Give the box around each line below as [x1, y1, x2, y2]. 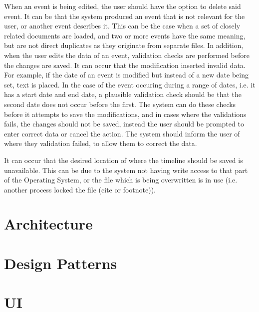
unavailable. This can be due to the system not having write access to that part [4, 164, 248, 175]
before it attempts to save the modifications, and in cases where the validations [4, 108, 247, 119]
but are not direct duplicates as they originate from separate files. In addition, [4, 40, 244, 50]
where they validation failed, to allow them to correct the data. [4, 138, 197, 148]
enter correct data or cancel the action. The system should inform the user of [4, 128, 240, 138]
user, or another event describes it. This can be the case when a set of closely [4, 20, 241, 31]
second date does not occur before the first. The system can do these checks [4, 98, 236, 109]
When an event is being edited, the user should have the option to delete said [4, 1, 241, 11]
